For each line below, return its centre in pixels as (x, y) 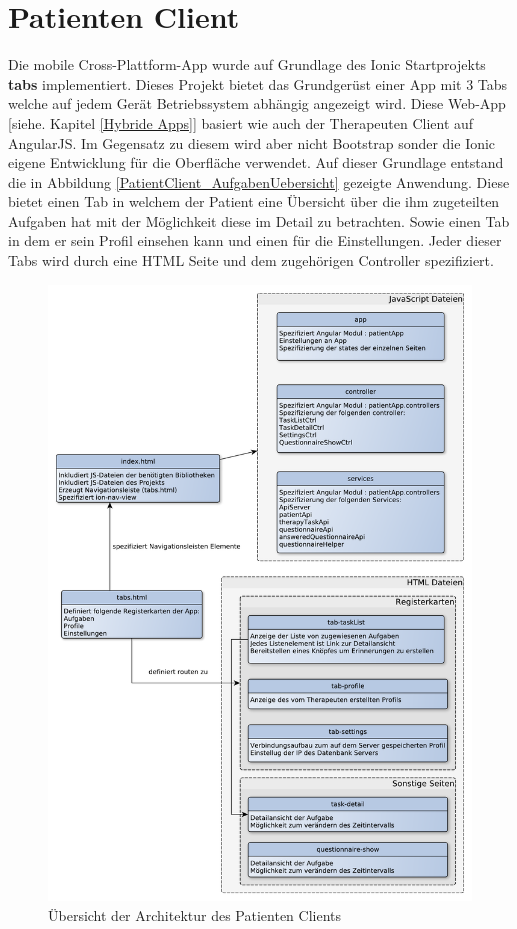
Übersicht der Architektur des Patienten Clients (195, 914)
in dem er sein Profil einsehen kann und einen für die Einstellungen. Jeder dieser (255, 240)
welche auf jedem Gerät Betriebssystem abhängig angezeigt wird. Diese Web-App (257, 103)
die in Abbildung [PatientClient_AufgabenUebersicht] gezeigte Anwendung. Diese (259, 181)
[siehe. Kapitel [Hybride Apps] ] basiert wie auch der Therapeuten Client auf (241, 122)
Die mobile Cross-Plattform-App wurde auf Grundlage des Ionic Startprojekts (247, 64)
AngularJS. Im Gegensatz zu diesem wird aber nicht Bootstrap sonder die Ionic (252, 142)
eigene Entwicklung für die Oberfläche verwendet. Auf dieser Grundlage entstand (256, 162)
